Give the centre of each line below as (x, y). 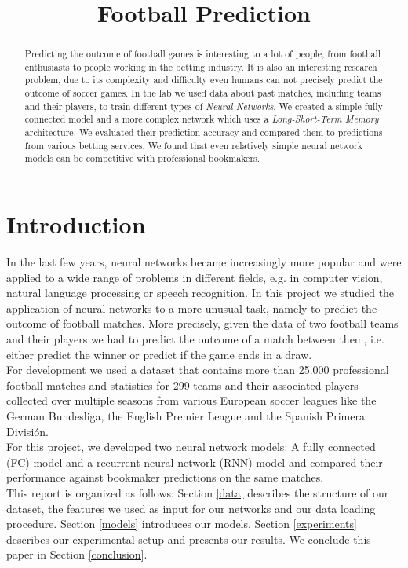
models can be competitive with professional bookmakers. (142, 158)
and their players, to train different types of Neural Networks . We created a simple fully (204, 106)
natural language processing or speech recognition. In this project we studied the (200, 293)
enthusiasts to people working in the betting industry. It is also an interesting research (201, 66)
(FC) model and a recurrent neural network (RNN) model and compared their (195, 462)
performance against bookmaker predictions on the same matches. (165, 477)
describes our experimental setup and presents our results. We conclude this (189, 539)
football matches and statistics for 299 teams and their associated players (182, 385)
